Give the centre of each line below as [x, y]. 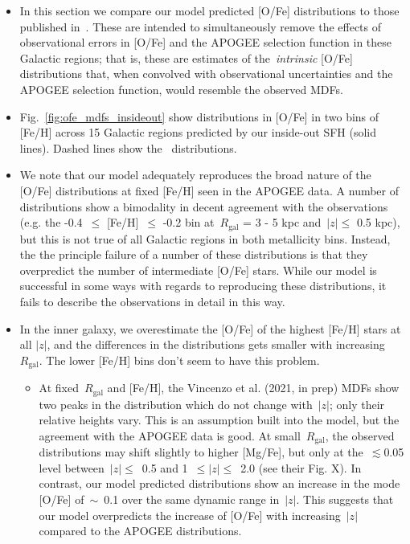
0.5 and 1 [165, 467]
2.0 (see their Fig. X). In [301, 467]
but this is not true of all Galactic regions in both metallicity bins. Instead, [205, 238]
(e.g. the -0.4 [51, 222]
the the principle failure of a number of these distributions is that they [194, 254]
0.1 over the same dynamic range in [192, 499]
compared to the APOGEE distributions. [140, 531]
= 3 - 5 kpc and [282, 222]
